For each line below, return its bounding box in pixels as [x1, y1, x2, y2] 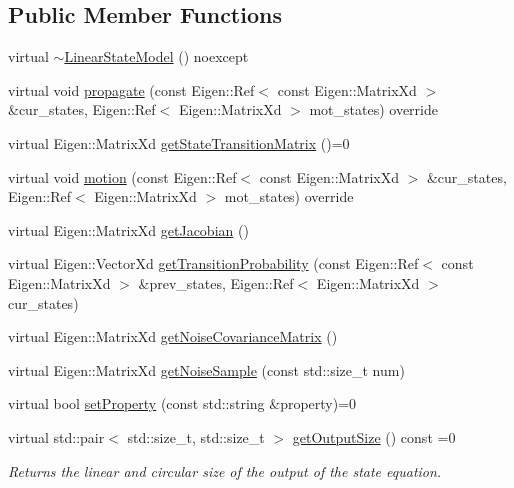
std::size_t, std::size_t [127, 426, 265, 447]
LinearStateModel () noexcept [64, 46, 249, 67]
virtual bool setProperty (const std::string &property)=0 [8, 393, 357, 414]
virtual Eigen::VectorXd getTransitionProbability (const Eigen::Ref [8, 253, 419, 274]
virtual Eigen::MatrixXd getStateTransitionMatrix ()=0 [8, 132, 350, 153]
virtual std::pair [8, 426, 105, 447]
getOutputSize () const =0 [292, 426, 456, 447]
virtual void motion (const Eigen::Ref [8, 166, 237, 187]
